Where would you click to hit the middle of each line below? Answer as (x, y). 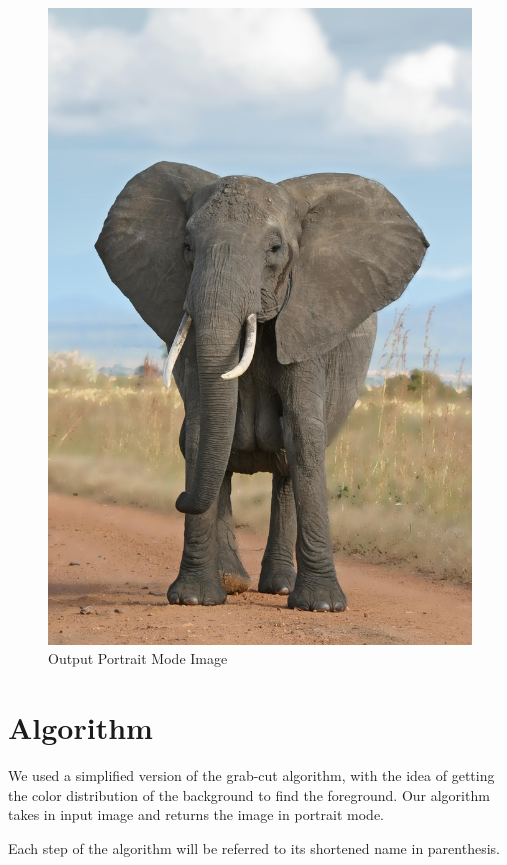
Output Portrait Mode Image (138, 658)
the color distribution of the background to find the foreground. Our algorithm (249, 794)
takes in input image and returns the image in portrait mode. (196, 814)
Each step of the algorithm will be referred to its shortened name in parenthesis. (254, 847)
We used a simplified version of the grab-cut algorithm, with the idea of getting (251, 774)
